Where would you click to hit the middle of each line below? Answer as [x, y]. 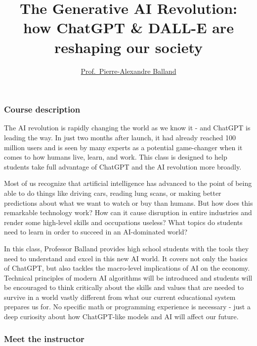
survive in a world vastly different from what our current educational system [120, 297]
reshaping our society [128, 47]
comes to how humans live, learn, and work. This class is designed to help [116, 157]
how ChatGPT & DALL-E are [128, 28]
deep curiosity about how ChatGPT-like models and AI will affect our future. [121, 317]
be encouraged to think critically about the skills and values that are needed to [124, 287]
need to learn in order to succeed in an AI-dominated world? [96, 232]
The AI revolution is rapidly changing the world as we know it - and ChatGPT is [127, 128]
